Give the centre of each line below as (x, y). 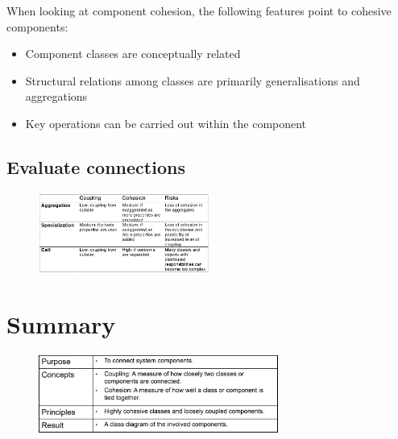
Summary (61, 324)
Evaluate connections (96, 166)
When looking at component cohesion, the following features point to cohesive (199, 10)
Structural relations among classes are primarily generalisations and (193, 80)
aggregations (56, 96)
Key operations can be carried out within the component (166, 123)
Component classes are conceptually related (133, 54)
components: (37, 26)
